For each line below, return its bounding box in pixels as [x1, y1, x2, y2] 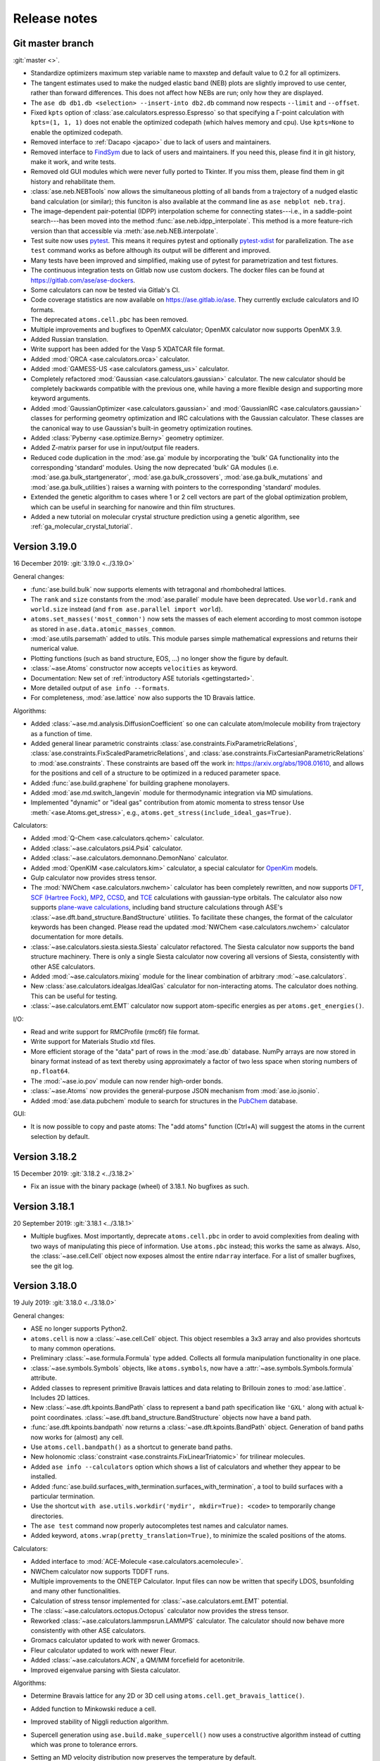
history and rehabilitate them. [30, 177, 116, 186]
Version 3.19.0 [13, 541, 77, 553]
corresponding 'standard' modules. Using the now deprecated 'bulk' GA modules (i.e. [30, 463, 279, 472]
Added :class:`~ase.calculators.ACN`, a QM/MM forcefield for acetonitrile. [30, 1656, 245, 1664]
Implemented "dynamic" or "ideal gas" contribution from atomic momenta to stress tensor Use [30, 798, 305, 807]
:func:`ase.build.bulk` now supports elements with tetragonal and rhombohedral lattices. [30, 585, 286, 594]
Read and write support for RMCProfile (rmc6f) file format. [30, 1027, 201, 1035]
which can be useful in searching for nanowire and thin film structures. [30, 502, 236, 511]
